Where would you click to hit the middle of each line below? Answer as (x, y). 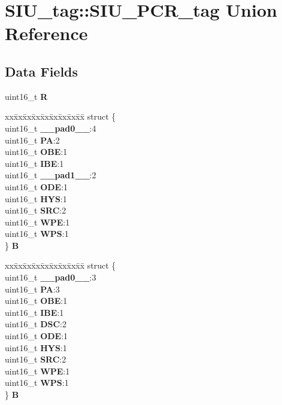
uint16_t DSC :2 (36, 324)
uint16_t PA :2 (32, 140)
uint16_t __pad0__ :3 (51, 277)
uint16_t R (26, 96)
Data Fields (42, 71)
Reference (46, 33)
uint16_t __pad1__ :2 (51, 175)
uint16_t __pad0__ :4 (51, 128)
